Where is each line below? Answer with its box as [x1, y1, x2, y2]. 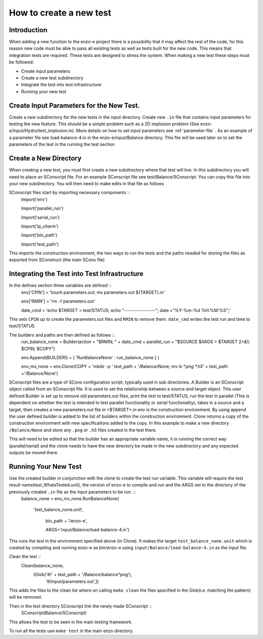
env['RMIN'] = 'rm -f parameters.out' [21, 298, 95, 304]
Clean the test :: [9, 554, 41, 560]
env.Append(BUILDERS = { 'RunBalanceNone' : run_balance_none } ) [21, 354, 159, 360]
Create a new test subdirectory [21, 75, 84, 81]
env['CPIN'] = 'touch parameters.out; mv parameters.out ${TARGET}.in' [21, 289, 165, 295]
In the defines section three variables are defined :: [9, 283, 112, 289]
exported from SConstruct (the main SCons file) [9, 257, 105, 263]
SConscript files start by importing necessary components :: [9, 190, 130, 195]
